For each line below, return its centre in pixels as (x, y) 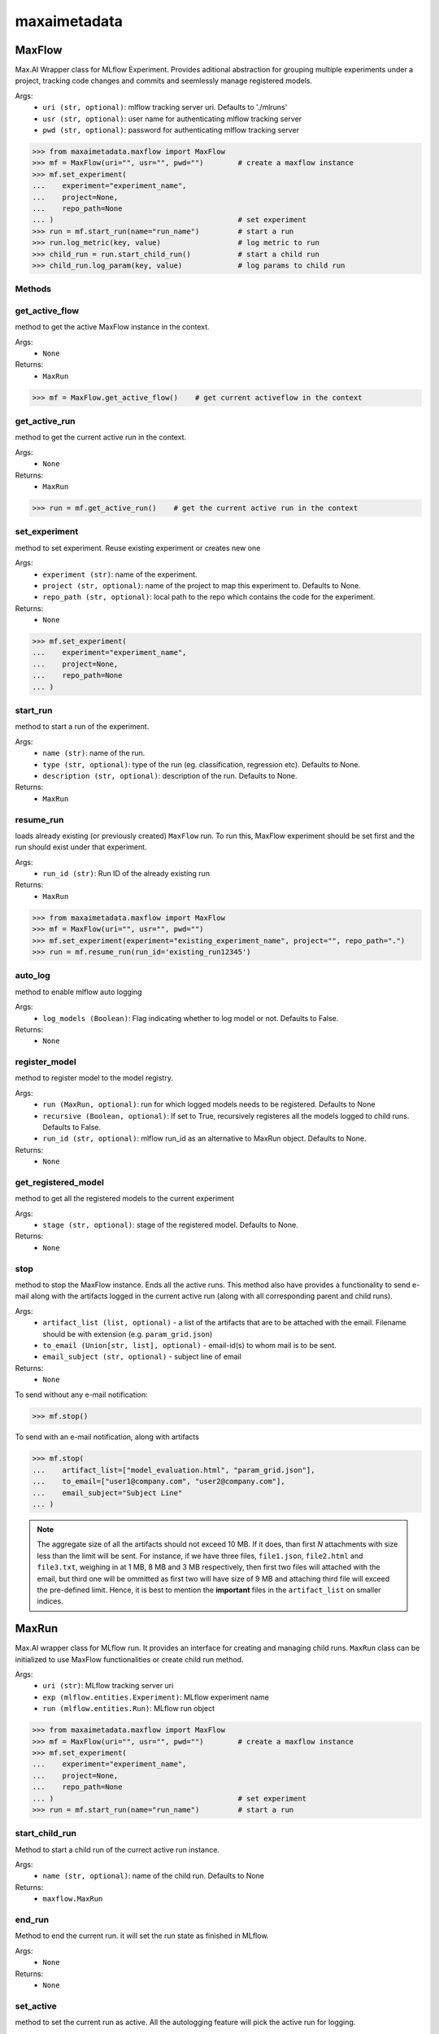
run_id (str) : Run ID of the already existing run (126, 874)
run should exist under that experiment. (81, 847)
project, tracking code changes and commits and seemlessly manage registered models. (164, 81)
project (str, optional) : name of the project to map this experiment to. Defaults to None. (202, 585)
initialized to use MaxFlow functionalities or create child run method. (129, 1659)
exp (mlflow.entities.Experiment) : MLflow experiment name (156, 1697)
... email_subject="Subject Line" (107, 1493)
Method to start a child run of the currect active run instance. (117, 1849)
